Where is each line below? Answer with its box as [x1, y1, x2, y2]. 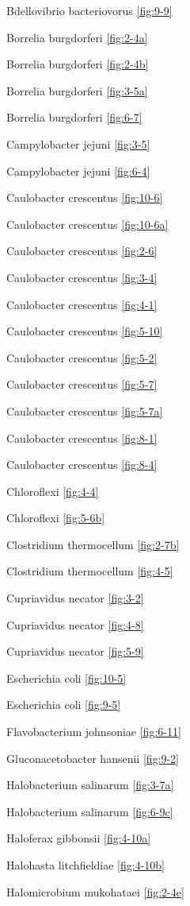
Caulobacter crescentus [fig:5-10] [6, 323, 163, 339]
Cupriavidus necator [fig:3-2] [6, 590, 144, 606]
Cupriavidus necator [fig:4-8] [6, 616, 144, 633]
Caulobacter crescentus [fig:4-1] [6, 296, 158, 312]
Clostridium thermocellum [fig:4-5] [6, 563, 173, 579]
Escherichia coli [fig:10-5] [6, 669, 127, 686]
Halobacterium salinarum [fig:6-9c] [6, 803, 173, 819]
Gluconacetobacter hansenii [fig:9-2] [6, 749, 180, 766]
